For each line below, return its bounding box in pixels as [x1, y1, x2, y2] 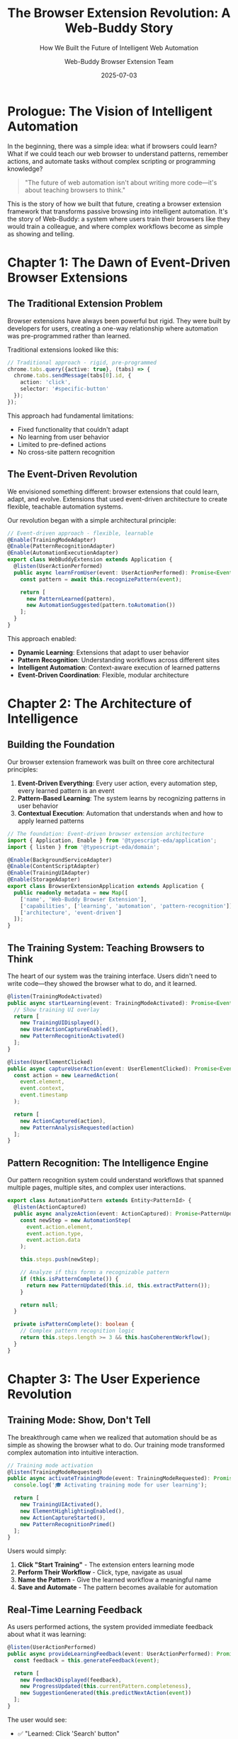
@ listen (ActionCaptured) [13, 1204, 87, 1211]
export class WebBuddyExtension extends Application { [7, 556, 173, 563]
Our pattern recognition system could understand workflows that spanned [7, 1176, 225, 1184]
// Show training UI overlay [13, 1006, 100, 1013]
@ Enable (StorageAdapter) [7, 876, 81, 884]
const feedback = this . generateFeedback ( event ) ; [13, 1657, 160, 1664]
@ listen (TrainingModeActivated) [7, 993, 103, 1000]
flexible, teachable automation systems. [7, 502, 123, 511]
